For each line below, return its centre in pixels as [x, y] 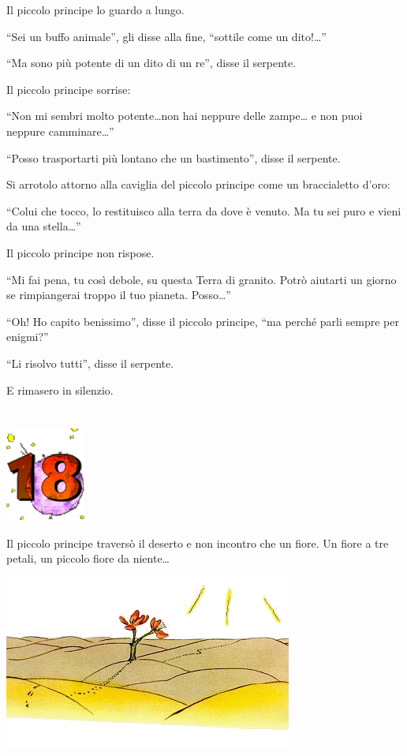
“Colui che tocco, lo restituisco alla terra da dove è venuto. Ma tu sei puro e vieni [204, 210]
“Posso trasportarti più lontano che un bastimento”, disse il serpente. [174, 157]
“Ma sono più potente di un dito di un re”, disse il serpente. [151, 63]
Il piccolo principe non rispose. [80, 252]
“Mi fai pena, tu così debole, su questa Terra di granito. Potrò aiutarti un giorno [202, 279]
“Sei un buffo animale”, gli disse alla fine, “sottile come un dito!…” [166, 36]
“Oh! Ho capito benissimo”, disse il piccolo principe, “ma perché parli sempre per [203, 321]
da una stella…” [44, 226]
